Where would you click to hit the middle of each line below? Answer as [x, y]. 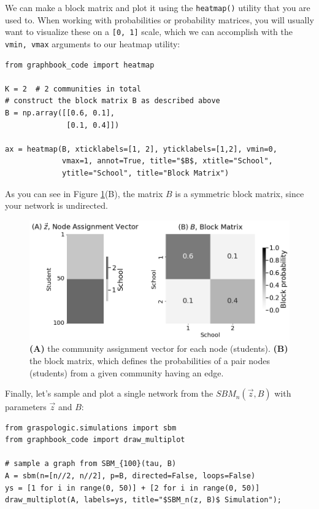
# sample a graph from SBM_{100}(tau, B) [91, 464]
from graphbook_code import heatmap [80, 65]
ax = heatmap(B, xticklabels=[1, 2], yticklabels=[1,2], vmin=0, [141, 149]
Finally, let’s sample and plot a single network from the [109, 393]
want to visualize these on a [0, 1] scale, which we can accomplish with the [149, 32]
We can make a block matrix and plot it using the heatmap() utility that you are [158, 7]
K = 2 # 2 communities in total [73, 89]
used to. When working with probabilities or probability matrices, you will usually [159, 19]
